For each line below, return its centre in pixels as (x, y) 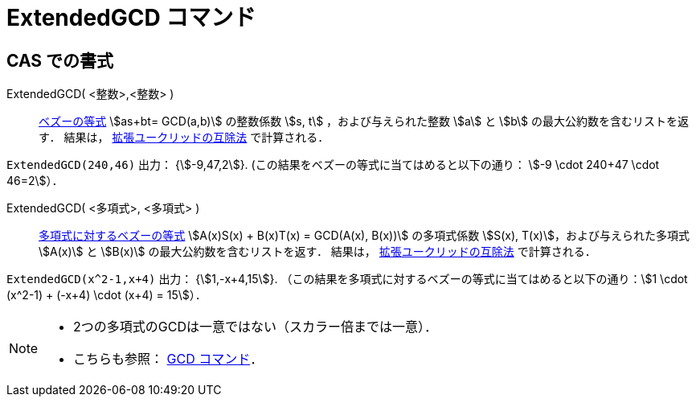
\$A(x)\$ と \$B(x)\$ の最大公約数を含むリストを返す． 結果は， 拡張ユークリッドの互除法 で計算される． (317, 252)
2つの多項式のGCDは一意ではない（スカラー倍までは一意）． (255, 327)
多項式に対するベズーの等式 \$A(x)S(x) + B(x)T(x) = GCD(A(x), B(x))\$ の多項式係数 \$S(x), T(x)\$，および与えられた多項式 (364, 236)
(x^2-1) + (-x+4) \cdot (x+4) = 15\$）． (106, 295)
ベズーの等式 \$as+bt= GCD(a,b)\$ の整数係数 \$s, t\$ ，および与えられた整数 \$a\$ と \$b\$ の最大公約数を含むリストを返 (364, 121)
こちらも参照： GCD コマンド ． (168, 359)
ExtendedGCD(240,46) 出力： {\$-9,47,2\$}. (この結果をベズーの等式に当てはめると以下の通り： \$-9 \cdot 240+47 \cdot (333, 165)
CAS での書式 (60, 60)
